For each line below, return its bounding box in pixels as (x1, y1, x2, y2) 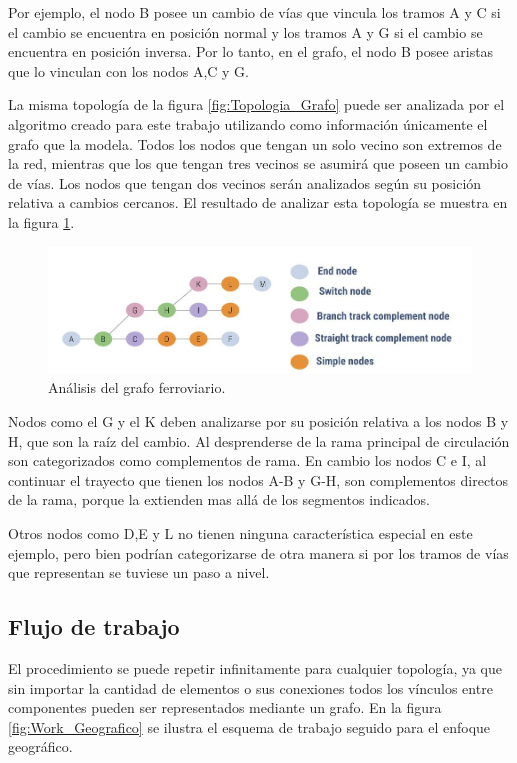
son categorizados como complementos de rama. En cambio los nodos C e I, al (8, 450, 487, 471)
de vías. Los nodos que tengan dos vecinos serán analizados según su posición (8, 172, 482, 193)
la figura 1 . (8, 211, 75, 232)
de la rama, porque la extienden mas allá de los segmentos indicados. (8, 489, 430, 510)
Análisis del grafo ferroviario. (48, 377, 226, 398)
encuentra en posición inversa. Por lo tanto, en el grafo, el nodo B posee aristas (8, 41, 494, 62)
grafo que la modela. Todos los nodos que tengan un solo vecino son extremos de (8, 133, 502, 154)
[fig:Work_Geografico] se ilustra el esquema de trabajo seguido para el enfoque (8, 716, 491, 737)
